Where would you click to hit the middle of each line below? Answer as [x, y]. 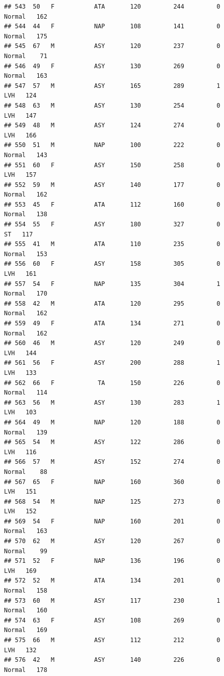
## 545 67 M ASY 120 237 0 [112, 46]
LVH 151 [20, 492]
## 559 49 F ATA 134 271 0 [112, 323]
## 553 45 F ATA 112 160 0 [112, 204]
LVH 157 [20, 175]
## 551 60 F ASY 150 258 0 [112, 165]
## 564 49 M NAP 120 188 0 [112, 422]
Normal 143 [26, 155]
